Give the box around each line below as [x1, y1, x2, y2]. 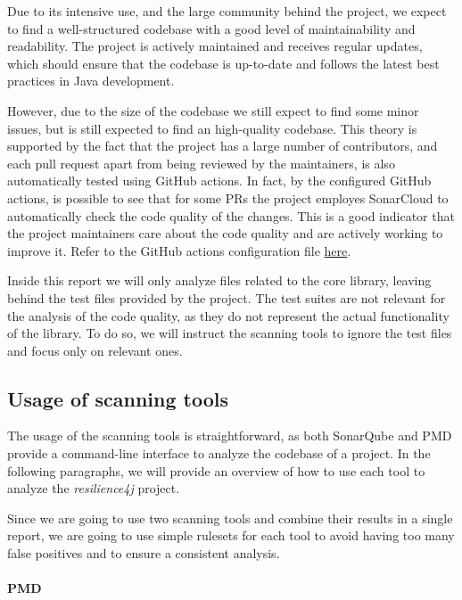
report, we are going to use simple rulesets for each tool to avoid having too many [7, 526, 455, 545]
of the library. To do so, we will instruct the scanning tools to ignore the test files [7, 324, 452, 342]
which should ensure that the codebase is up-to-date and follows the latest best [7, 53, 440, 72]
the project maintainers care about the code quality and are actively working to [7, 224, 443, 242]
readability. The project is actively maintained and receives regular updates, [7, 37, 423, 55]
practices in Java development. [7, 71, 175, 90]
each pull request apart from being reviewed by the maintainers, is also [7, 153, 395, 172]
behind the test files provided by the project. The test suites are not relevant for [7, 288, 446, 307]
